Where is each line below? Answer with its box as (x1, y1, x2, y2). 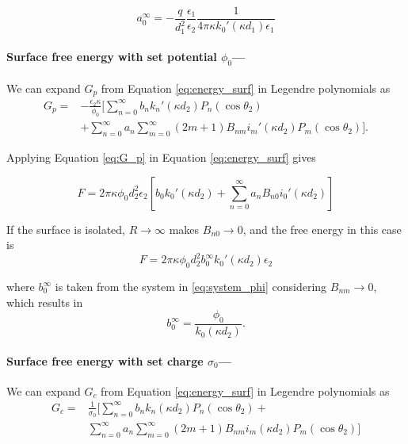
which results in (6, 293, 83, 310)
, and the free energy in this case (242, 220, 402, 237)
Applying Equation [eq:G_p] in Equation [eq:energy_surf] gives (6, 148, 316, 165)
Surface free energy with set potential (6, 48, 217, 65)
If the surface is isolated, (6, 220, 125, 237)
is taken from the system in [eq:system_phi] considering (55, 278, 327, 295)
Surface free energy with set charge (6, 352, 204, 369)
